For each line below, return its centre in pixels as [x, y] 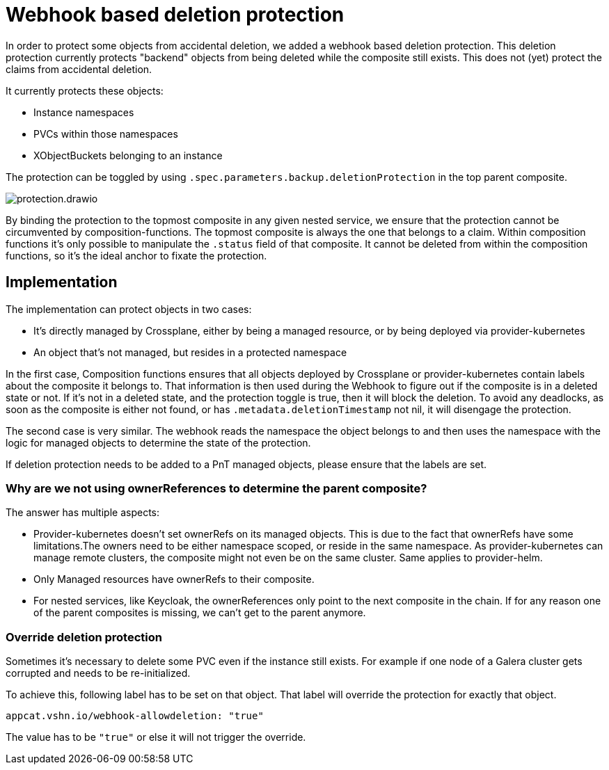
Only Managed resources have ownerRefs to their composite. [174, 579]
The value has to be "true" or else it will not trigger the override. [156, 737]
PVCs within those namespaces [106, 134]
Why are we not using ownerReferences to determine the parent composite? [216, 488]
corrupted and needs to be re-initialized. [98, 673]
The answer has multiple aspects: [82, 513]
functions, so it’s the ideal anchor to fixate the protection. [136, 255]
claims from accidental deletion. [79, 69]
